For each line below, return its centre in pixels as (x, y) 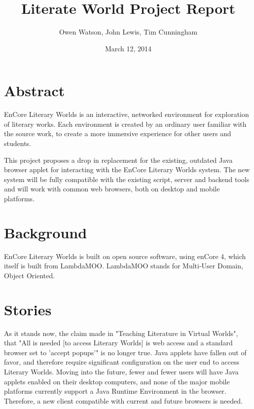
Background (46, 232)
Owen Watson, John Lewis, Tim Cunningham (128, 32)
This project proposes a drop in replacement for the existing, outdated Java (118, 160)
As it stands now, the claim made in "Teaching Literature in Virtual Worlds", (121, 333)
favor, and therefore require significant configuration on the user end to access (122, 362)
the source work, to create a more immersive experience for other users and (118, 133)
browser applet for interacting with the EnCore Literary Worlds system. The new (127, 169)
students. (18, 143)
